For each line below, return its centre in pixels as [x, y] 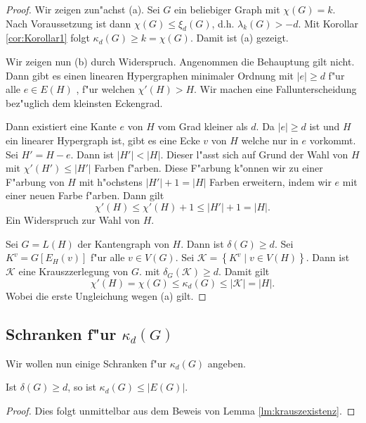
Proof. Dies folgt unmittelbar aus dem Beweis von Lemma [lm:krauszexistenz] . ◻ [181, 410]
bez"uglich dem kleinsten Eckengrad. [84, 102]
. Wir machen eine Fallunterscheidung [275, 89]
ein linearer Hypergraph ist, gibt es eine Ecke [103, 140]
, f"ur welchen [105, 89]
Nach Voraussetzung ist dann [68, 23]
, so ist [82, 387]
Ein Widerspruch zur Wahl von [73, 219]
